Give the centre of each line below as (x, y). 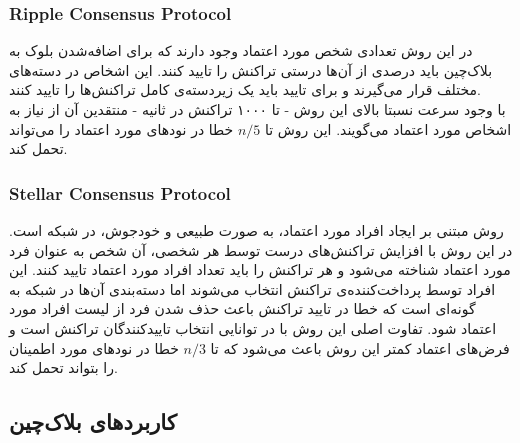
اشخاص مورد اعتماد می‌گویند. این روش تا (388, 128)
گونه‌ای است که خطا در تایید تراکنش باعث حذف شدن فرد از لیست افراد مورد (242, 308)
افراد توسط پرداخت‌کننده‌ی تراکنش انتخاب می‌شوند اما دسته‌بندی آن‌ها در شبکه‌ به (252, 288)
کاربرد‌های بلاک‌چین (93, 421)
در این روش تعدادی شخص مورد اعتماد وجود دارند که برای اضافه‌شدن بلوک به (241, 50)
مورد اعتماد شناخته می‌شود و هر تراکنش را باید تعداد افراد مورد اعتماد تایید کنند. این (260, 269)
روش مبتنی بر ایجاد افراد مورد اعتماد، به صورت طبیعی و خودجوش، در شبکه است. (256, 230)
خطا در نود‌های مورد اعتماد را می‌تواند (121, 128)
